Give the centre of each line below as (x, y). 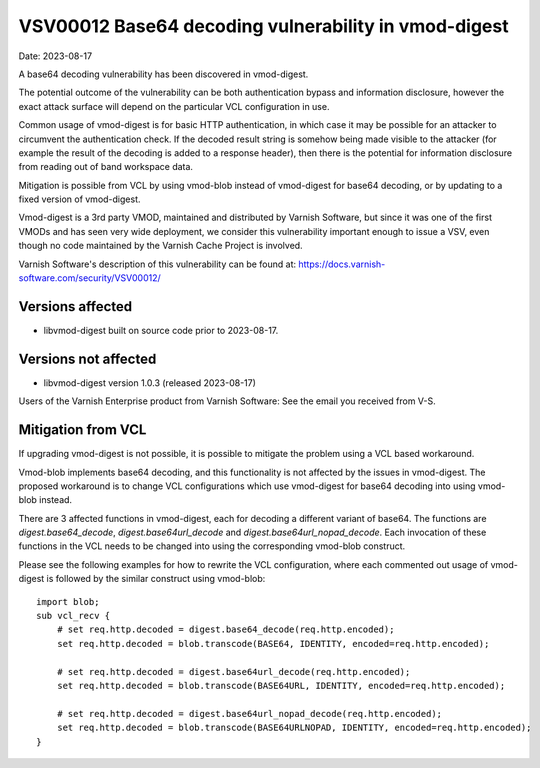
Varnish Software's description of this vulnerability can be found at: (157, 264)
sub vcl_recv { (73, 616)
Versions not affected (87, 358)
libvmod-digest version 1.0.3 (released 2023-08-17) (150, 382)
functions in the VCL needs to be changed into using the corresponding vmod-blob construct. (212, 546)
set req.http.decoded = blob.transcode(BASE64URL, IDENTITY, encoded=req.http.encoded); (281, 685)
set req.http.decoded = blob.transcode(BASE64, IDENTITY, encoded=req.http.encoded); (273, 643)
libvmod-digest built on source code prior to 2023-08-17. (161, 330)
